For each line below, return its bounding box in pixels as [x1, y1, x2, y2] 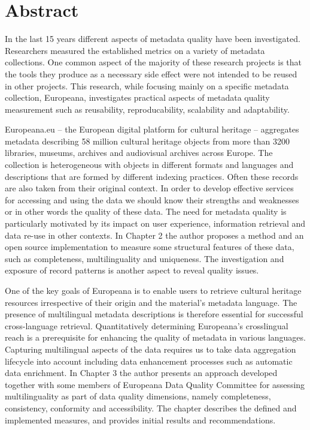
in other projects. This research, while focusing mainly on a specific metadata [5, 79, 289, 92]
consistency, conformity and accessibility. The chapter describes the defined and [5, 401, 297, 414]
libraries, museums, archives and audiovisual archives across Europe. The [5, 146, 273, 159]
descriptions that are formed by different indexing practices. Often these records [5, 170, 299, 182]
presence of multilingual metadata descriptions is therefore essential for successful [5, 308, 303, 320]
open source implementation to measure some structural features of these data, [5, 240, 294, 253]
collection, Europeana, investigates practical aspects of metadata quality [5, 91, 270, 104]
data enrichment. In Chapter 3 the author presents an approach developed [5, 366, 278, 379]
